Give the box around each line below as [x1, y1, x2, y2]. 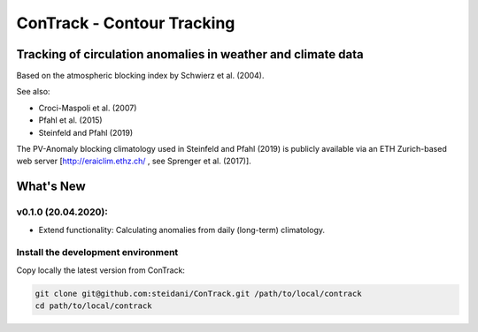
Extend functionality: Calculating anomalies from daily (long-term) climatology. [38, 224, 326, 235]
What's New [16, 179, 86, 194]
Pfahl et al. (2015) [38, 115, 103, 125]
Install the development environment [16, 246, 179, 259]
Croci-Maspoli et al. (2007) [38, 102, 137, 113]
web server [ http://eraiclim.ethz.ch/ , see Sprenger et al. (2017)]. [16, 155, 251, 167]
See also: [16, 87, 50, 97]
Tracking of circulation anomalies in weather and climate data [16, 47, 364, 62]
